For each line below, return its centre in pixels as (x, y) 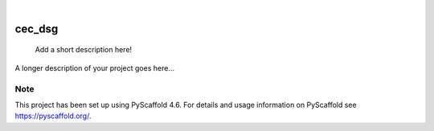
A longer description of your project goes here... (94, 68)
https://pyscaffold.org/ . (53, 116)
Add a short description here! (84, 50)
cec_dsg (37, 29)
